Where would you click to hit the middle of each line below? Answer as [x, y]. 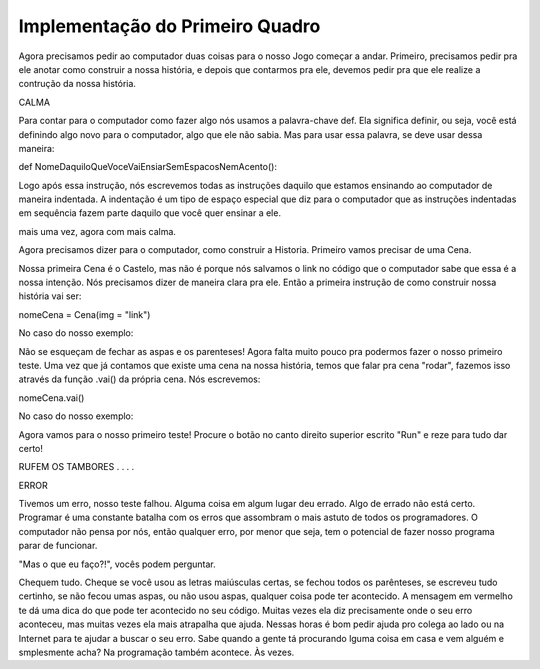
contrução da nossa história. [77, 84]
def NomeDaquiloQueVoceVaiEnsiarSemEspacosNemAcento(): [147, 167]
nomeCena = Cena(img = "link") [84, 314]
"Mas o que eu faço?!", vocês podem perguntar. [117, 564]
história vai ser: [50, 296]
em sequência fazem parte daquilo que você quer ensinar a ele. [150, 213]
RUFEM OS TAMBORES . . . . [76, 467]
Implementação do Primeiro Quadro [169, 26]
